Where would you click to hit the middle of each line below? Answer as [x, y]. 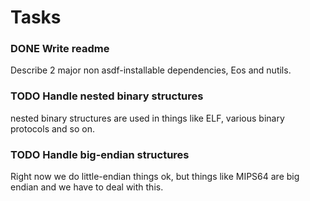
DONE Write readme [60, 49]
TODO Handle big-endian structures [100, 154]
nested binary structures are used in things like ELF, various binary [147, 118]
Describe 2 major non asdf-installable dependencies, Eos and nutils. [151, 70]
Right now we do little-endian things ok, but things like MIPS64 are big [155, 177]
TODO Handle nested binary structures [107, 96]
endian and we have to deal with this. [87, 187]
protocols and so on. [53, 128]
